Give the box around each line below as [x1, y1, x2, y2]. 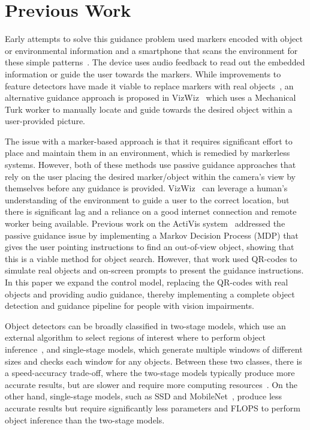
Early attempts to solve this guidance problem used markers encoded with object [5, 32, 303, 45]
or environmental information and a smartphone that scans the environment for [5, 44, 298, 56]
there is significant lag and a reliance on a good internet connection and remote [5, 205, 297, 218]
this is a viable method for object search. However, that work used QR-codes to [5, 252, 297, 264]
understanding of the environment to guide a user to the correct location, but [5, 193, 290, 206]
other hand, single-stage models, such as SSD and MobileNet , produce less [5, 390, 282, 402]
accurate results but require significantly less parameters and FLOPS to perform [5, 401, 300, 414]
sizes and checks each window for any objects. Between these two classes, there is [5, 354, 302, 367]
